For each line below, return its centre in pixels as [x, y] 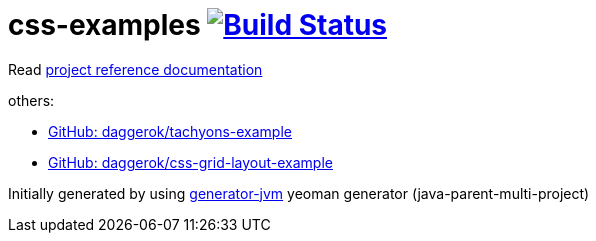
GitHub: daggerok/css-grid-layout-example [190, 162]
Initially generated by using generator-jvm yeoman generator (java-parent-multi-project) [299, 193]
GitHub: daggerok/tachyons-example [170, 131]
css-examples [104, 25]
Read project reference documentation [135, 69]
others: [31, 100]
